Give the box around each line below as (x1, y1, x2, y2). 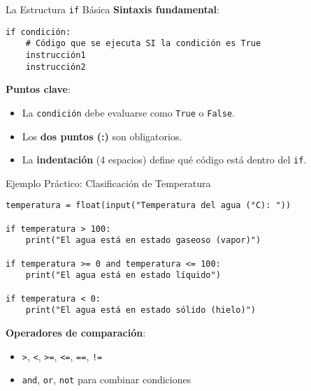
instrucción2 (25, 61, 86, 72)
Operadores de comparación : (6, 325, 146, 339)
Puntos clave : (6, 82, 71, 96)
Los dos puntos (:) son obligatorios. (22, 128, 182, 143)
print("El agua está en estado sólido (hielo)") (25, 305, 256, 316)
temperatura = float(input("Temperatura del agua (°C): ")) (6, 200, 291, 211)
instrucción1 (25, 50, 86, 60)
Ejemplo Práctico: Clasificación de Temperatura (6, 175, 211, 190)
